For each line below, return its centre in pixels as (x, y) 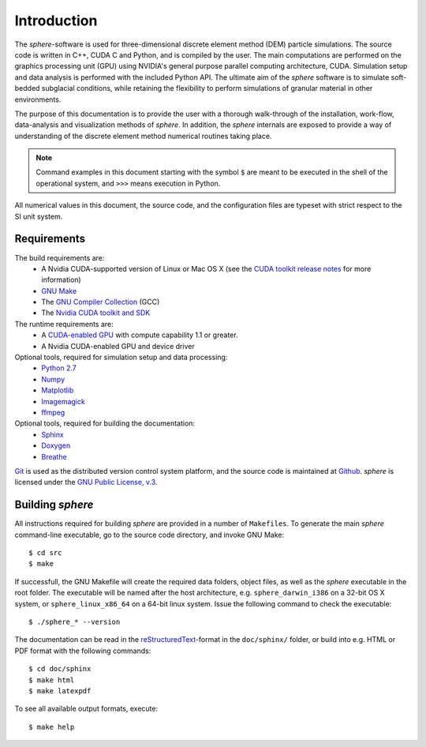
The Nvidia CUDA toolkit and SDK (96, 313)
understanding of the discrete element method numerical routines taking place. (143, 136)
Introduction (56, 21)
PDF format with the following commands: (83, 651)
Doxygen (56, 445)
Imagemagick (64, 401)
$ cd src (45, 553)
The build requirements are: (60, 257)
